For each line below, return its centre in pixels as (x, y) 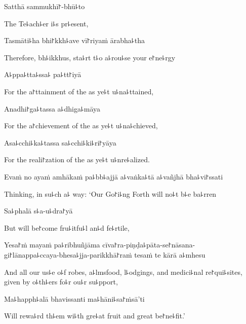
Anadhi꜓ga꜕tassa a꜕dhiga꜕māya (52, 108)
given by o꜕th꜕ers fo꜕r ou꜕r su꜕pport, (61, 282)
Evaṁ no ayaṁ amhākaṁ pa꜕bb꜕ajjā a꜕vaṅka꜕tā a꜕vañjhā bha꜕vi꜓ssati (114, 176)
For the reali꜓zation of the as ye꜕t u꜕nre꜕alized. (77, 159)
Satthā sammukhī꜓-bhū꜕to (45, 6)
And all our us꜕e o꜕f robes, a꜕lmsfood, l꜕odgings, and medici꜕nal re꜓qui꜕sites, (123, 272)
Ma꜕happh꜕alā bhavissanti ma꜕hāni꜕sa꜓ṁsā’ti (74, 298)
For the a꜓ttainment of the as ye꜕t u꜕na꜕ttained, (79, 91)
